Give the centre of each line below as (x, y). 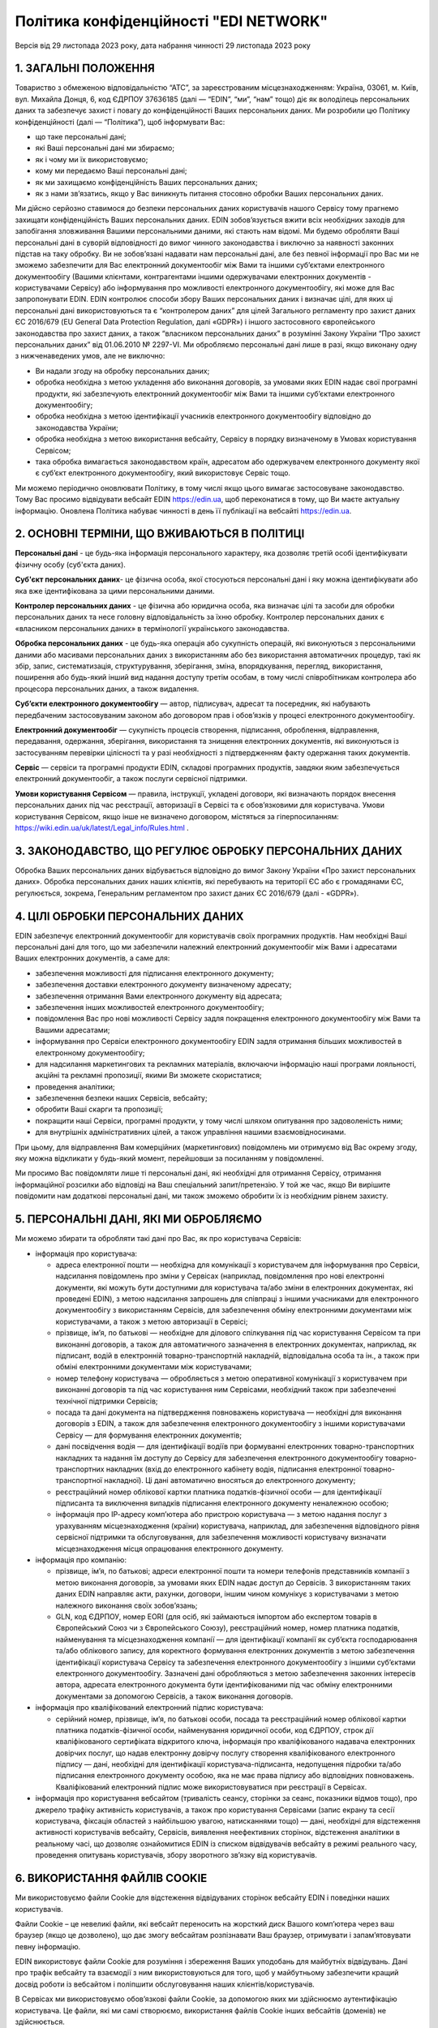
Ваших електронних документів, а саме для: (92, 958)
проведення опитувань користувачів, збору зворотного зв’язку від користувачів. (176, 1855)
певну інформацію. (48, 1946)
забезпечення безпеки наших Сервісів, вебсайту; (121, 1098)
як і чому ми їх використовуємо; (92, 159)
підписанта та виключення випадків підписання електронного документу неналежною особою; (222, 1503)
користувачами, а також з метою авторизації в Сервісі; (152, 1321)
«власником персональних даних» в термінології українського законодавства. (152, 628)
